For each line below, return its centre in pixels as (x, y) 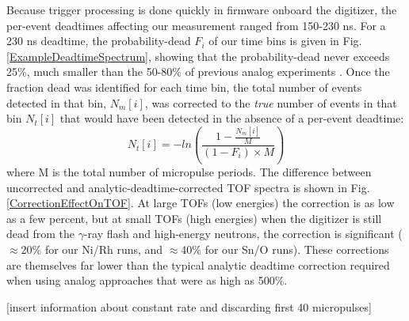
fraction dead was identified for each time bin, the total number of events (184, 87)
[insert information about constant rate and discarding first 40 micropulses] (189, 306)
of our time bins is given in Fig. (285, 41)
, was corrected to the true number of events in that (271, 102)
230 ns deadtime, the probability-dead (99, 41)
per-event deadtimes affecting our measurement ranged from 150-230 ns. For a (196, 25)
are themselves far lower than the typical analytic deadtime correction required (198, 264)
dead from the (40, 234)
